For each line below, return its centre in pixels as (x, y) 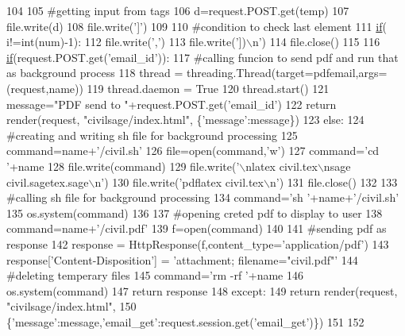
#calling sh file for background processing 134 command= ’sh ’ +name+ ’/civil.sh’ (203, 197)
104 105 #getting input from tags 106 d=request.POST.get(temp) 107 (178, 10)
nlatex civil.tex (282, 166)
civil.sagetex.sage (48, 182)
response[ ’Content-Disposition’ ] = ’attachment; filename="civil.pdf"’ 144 (182, 259)
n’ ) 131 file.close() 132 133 (334, 182)
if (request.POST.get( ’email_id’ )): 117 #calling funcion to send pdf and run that (202, 57)
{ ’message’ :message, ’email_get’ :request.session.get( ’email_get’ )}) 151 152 (185, 321)
